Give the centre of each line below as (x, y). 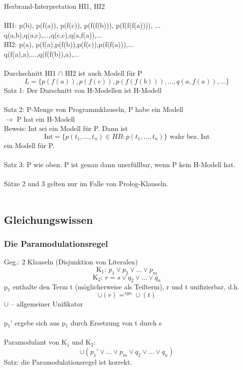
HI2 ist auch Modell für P (104, 73)
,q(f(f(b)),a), (55, 54)
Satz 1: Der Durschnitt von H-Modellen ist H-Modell (83, 90)
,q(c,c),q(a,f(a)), (72, 34)
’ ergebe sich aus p (38, 323)
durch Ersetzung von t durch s (116, 323)
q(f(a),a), (18, 54)
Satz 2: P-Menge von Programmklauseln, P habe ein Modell (94, 109)
